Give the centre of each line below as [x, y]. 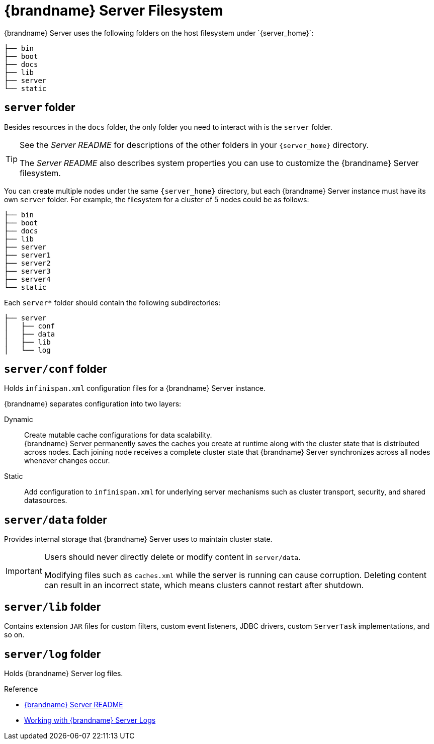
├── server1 [27, 255]
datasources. [46, 501]
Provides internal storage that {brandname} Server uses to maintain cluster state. [138, 539]
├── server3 [27, 271]
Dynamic [19, 420]
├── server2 [27, 263]
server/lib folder [53, 607]
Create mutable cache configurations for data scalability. [118, 435]
